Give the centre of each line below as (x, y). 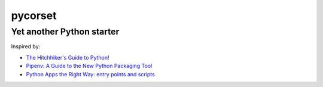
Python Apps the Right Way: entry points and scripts (90, 74)
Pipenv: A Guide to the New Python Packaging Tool (89, 66)
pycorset (34, 15)
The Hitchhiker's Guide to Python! (68, 57)
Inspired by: (26, 46)
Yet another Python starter (65, 32)
